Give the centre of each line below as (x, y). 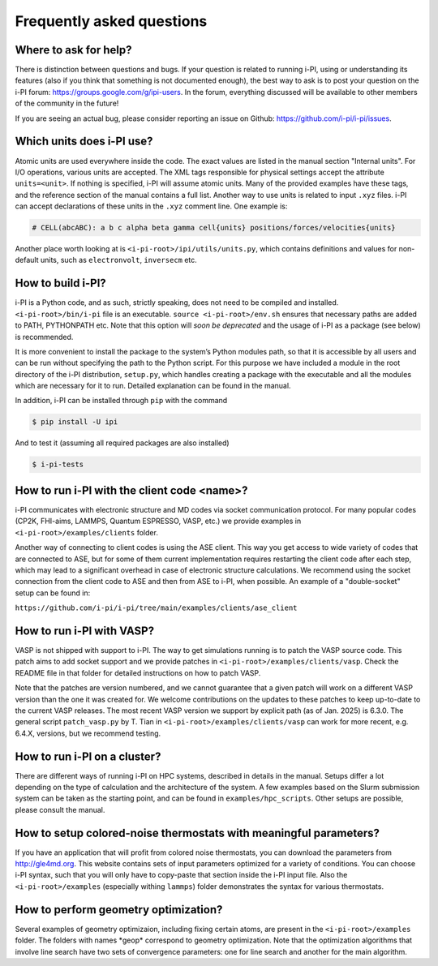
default (27, 260)
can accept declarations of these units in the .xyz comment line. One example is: (151, 206)
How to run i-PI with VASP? (84, 631)
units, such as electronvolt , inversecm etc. (119, 260)
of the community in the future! (67, 103)
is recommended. (44, 337)
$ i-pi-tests (58, 465)
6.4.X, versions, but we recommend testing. (88, 733)
